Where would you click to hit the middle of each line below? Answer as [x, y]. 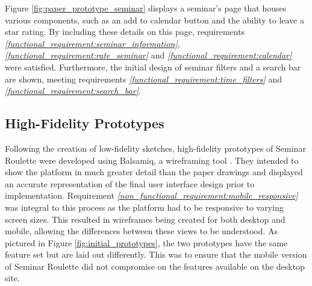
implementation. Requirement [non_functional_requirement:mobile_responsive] [151, 195]
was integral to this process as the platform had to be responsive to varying [144, 207]
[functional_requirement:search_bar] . [73, 91]
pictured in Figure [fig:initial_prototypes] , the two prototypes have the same [146, 242]
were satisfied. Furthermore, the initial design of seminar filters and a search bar [153, 67]
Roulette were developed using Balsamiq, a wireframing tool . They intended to [152, 160]
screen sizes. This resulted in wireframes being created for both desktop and [145, 219]
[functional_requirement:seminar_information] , [92, 43]
